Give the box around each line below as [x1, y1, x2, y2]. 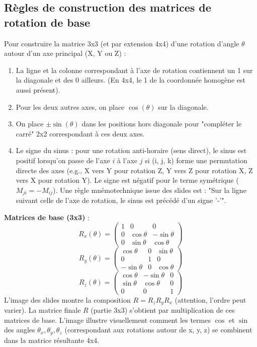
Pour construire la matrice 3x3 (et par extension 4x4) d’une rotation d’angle [4, 38, 239, 48]
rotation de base [4, 14, 91, 30]
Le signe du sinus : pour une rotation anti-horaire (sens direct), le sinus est [16, 145, 247, 156]
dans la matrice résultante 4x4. [4, 334, 100, 345]
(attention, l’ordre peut [175, 294, 246, 305]
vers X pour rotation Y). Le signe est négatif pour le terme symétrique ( [16, 175, 239, 185]
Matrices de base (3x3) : [4, 212, 90, 222]
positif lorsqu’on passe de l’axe [16, 155, 110, 165]
